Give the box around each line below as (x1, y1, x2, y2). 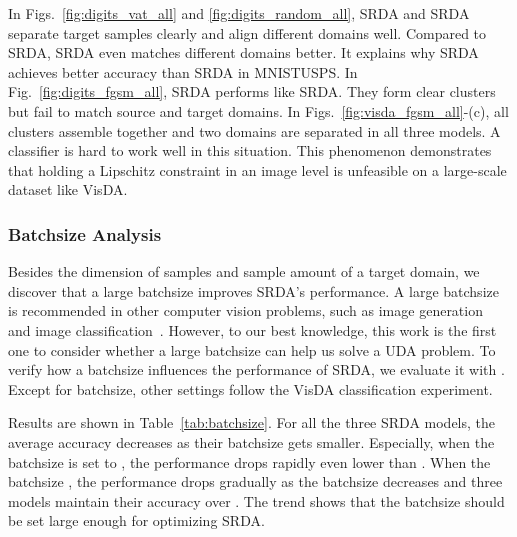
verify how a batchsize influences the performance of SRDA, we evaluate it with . (8, 359, 505, 380)
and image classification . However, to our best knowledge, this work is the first (8, 319, 497, 340)
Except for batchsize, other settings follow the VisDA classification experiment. (8, 378, 493, 399)
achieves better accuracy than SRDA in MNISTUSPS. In (8, 61, 358, 82)
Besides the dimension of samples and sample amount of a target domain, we (8, 261, 480, 282)
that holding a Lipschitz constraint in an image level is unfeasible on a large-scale (8, 159, 507, 180)
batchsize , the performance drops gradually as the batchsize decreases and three (8, 471, 503, 492)
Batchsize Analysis (8, 221, 162, 246)
